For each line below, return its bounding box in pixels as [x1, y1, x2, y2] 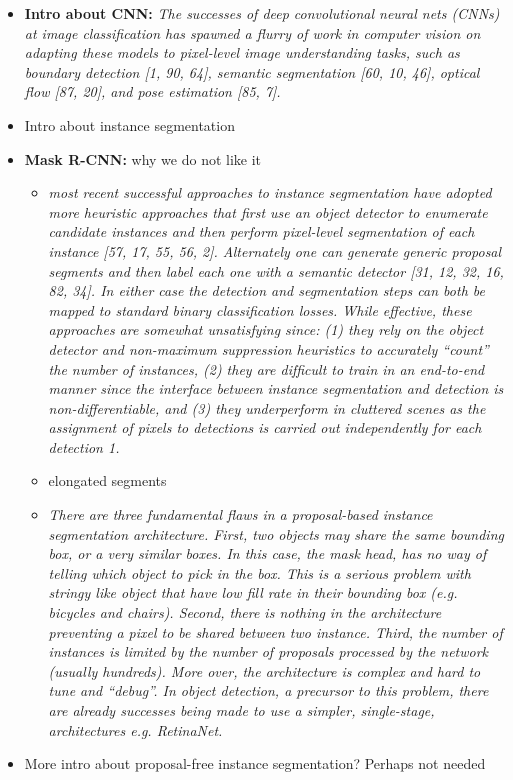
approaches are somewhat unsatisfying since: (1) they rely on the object [48, 319, 484, 340]
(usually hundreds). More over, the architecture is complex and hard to [48, 660, 481, 681]
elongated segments [48, 470, 167, 491]
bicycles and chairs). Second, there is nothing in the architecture [48, 602, 442, 623]
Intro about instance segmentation [24, 114, 235, 135]
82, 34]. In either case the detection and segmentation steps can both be [48, 280, 485, 301]
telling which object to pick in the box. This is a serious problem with [48, 562, 471, 583]
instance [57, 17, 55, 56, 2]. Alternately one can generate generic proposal [48, 240, 502, 261]
